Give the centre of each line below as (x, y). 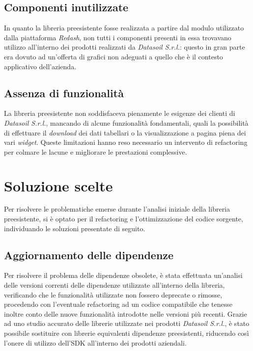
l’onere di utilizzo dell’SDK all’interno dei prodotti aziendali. (95, 342)
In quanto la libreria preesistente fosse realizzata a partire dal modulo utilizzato (124, 28)
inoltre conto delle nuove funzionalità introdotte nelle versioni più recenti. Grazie (126, 313)
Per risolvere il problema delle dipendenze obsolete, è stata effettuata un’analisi (123, 275)
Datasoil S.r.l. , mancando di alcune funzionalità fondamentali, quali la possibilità (126, 122)
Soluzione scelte (58, 185)
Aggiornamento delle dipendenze (89, 255)
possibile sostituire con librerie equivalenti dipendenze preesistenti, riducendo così (126, 333)
